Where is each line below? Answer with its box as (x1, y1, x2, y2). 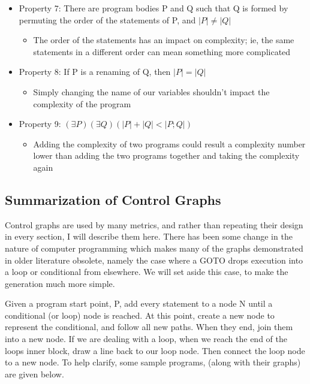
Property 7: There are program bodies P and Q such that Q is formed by (19, 2, 288, 14)
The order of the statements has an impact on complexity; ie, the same (33, 34, 294, 46)
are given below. (5, 367, 64, 380)
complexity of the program (33, 97, 131, 110)
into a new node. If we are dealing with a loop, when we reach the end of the (5, 332, 287, 345)
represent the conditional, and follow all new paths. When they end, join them (5, 320, 293, 333)
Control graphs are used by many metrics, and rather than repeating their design (5, 218, 303, 231)
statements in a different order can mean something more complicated (33, 45, 291, 58)
